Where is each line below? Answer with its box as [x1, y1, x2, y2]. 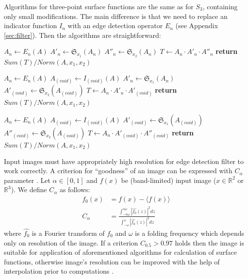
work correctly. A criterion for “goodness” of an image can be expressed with [4, 165, 232, 176]
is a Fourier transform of [32, 228, 105, 238]
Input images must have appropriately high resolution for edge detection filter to [4, 156, 244, 166]
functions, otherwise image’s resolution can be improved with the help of [4, 256, 220, 266]
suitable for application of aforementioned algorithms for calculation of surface [4, 247, 237, 257]
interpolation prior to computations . [4, 266, 114, 276]
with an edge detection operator [67, 20, 163, 31]
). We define [11, 184, 47, 195]
